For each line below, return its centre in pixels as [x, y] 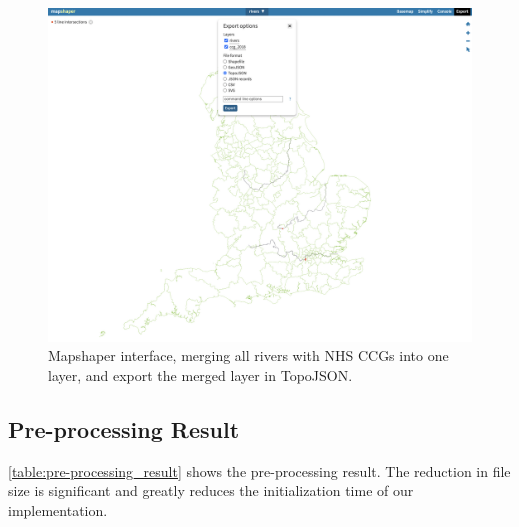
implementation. [58, 509]
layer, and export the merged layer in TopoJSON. [200, 374]
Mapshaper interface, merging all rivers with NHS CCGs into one [248, 355]
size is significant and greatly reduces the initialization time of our [211, 490]
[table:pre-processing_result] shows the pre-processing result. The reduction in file [259, 470]
